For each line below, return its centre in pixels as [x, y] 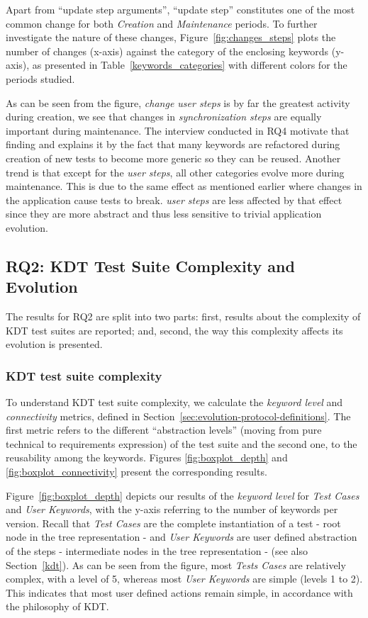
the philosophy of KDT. [57, 606]
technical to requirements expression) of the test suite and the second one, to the [182, 443]
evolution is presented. [54, 344]
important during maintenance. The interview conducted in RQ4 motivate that [178, 130]
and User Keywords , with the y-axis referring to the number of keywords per [172, 509]
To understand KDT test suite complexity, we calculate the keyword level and [174, 402]
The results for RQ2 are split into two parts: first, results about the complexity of [183, 316]
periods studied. [40, 78]
